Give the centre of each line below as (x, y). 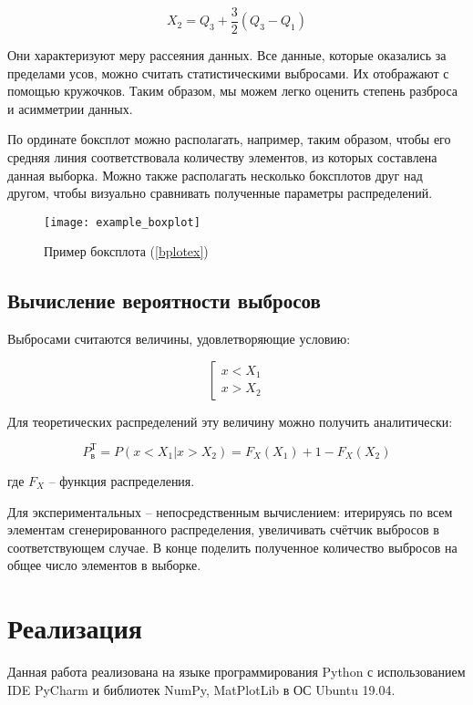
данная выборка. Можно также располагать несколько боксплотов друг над (215, 175)
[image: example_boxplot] (122, 222)
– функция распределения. (122, 480)
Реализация (75, 628)
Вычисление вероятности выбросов (164, 301)
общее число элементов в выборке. (104, 565)
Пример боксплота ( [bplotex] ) (126, 251)
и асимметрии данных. (70, 108)
